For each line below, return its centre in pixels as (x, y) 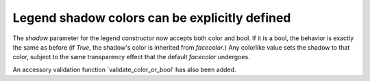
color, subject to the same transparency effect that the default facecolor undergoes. (131, 57)
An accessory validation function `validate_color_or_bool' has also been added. (124, 69)
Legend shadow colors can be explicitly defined (152, 18)
